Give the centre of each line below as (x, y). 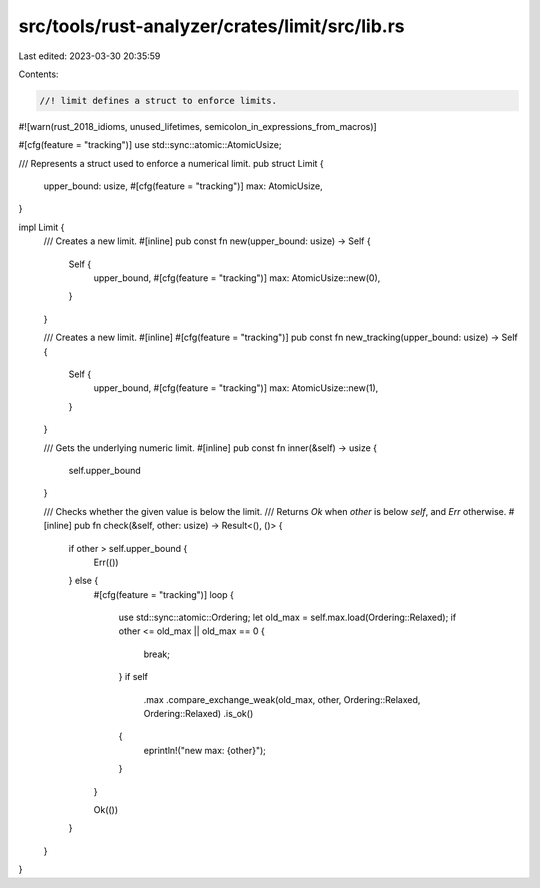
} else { (83, 581)
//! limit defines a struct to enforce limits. (158, 100)
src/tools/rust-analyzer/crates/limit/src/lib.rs (211, 26)
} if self (133, 677)
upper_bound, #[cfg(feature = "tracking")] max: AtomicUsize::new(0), (237, 278)
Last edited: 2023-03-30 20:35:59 (89, 56)
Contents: (38, 74)
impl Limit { (41, 227)
